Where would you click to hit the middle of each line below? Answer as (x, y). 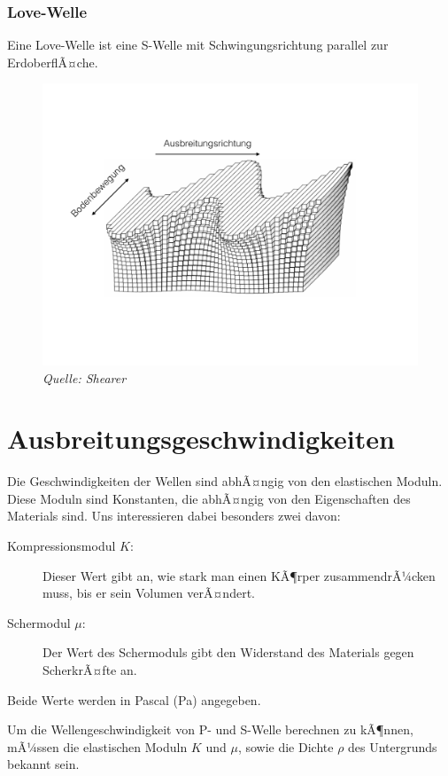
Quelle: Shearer (85, 377)
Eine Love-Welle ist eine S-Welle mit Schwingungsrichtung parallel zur (198, 45)
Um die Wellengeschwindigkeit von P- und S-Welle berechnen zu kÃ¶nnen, (210, 729)
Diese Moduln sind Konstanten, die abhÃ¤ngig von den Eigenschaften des (209, 498)
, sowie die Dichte (286, 746)
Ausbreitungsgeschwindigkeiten (201, 439)
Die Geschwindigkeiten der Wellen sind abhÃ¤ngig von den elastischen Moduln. (225, 481)
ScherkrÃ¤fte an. (90, 670)
